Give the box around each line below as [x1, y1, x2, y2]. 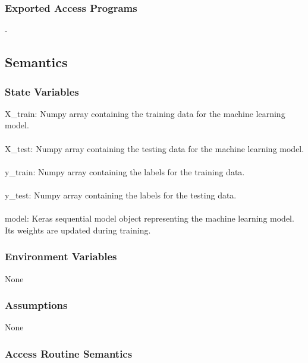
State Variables [5, 84, 79, 99]
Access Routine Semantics [5, 346, 133, 361]
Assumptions [5, 298, 68, 313]
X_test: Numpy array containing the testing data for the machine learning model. [5, 142, 304, 154]
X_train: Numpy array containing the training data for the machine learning [5, 107, 285, 119]
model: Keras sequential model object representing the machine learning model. [5, 212, 294, 225]
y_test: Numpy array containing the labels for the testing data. [5, 188, 237, 201]
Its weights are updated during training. [5, 223, 151, 236]
